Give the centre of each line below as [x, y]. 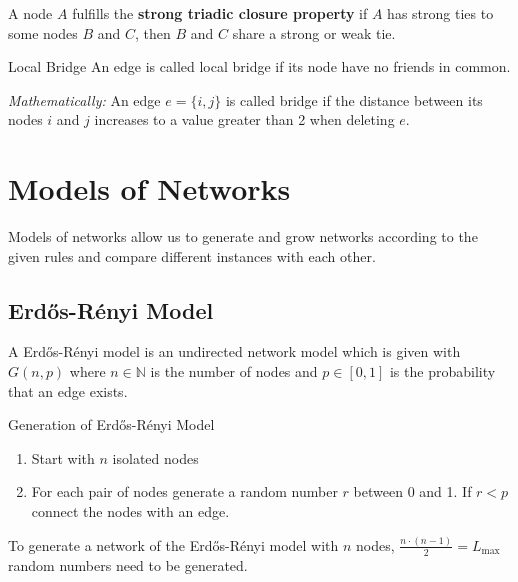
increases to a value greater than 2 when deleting [244, 119]
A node [30, 13]
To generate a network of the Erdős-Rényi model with [173, 544]
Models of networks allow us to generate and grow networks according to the [243, 236]
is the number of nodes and [234, 371]
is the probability [442, 371]
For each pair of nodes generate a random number [184, 491]
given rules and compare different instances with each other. [192, 255]
